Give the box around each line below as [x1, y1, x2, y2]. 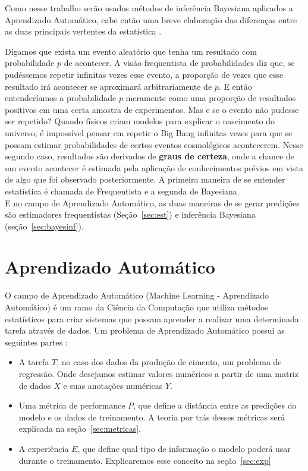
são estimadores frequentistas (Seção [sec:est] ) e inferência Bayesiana [5, 208, 256, 221]
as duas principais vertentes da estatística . [5, 25, 162, 37]
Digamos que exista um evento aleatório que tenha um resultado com [5, 45, 257, 57]
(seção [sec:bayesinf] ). [5, 219, 84, 232]
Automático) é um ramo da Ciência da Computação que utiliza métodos [5, 301, 268, 313]
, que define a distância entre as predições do [133, 399, 297, 412]
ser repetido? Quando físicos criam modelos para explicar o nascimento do [5, 115, 275, 127]
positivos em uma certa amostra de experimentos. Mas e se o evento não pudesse [5, 103, 299, 115]
